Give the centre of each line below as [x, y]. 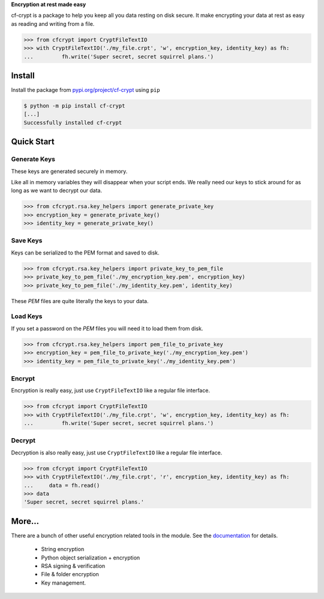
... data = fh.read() [62, 485]
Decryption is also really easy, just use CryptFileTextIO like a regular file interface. [117, 453]
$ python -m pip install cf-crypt [74, 106]
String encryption [63, 549]
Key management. [64, 583]
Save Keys [27, 241]
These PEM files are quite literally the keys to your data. [80, 301]
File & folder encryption [70, 574]
